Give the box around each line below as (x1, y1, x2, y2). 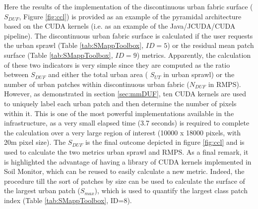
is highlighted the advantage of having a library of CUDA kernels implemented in (4, 156, 252, 167)
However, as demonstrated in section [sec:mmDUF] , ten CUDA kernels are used (4, 88, 247, 99)
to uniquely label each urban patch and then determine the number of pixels (4, 98, 237, 108)
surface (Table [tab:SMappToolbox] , (4, 49, 113, 60)
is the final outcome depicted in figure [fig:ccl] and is (85, 137, 245, 147)
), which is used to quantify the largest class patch (94, 185, 248, 196)
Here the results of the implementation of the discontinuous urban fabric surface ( (4, 1, 253, 11)
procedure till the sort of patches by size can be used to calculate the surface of (4, 175, 245, 186)
